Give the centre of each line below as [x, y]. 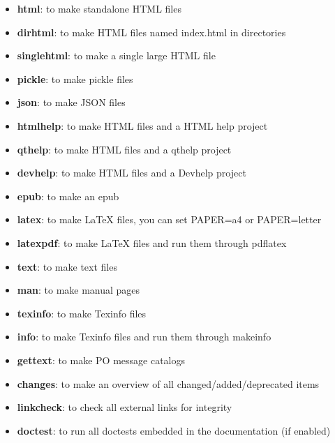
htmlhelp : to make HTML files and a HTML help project [142, 125]
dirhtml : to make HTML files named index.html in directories [151, 32]
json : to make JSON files [71, 102]
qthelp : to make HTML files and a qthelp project [124, 149]
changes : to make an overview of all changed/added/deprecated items [168, 383]
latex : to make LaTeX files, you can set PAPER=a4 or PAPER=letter [169, 219]
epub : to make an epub [68, 196]
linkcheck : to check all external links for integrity [125, 407]
